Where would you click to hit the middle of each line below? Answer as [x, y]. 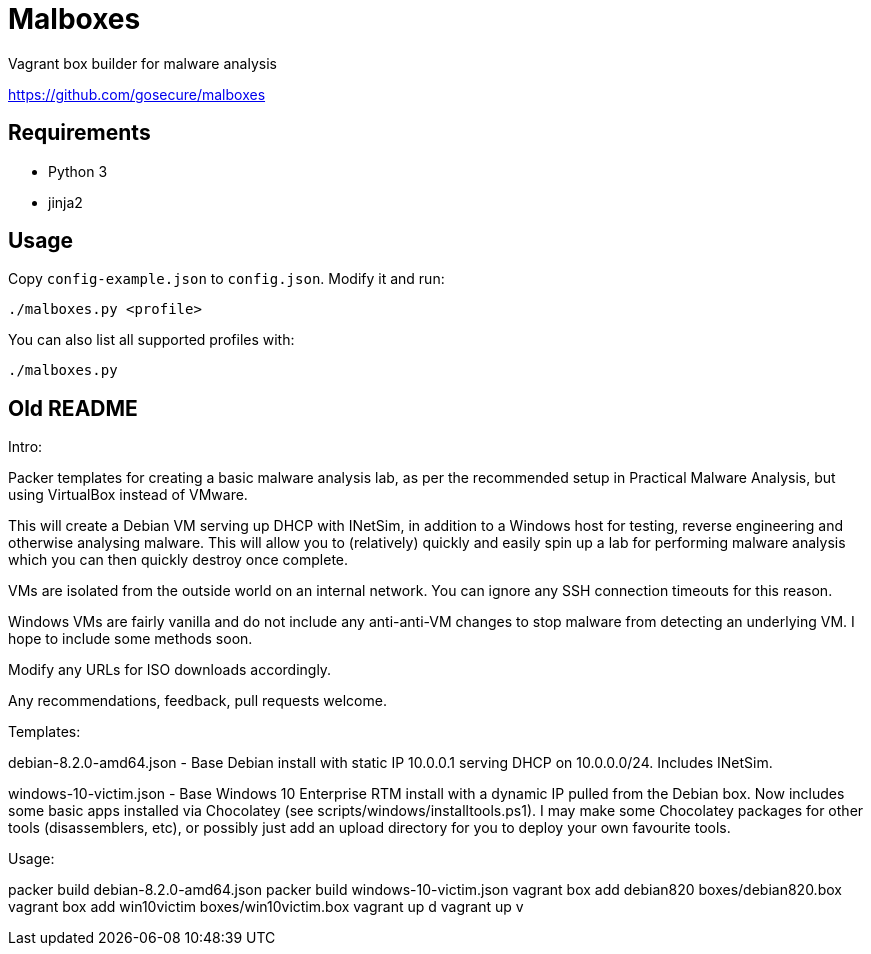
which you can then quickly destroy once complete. [178, 560]
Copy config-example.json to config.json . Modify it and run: [226, 279]
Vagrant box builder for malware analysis [142, 63]
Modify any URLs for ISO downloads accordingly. [170, 670]
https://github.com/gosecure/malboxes [137, 94]
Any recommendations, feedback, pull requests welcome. [197, 701]
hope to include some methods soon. [130, 639]
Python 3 [78, 171]
